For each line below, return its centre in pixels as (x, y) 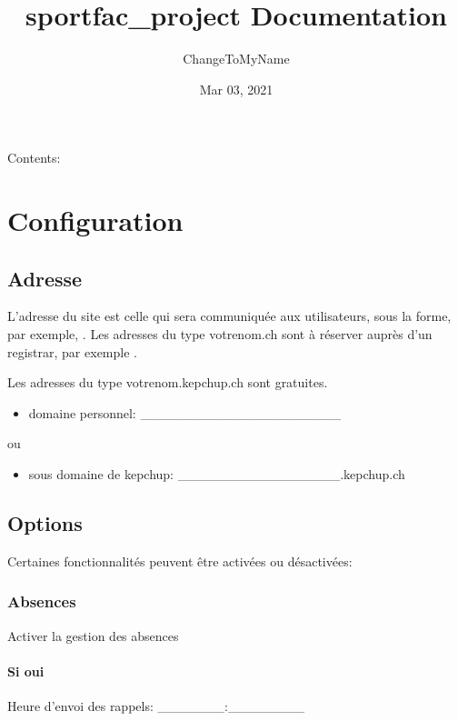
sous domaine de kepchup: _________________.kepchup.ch (217, 474)
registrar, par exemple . (72, 351)
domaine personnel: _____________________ (184, 412)
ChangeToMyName (236, 59)
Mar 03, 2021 (236, 89)
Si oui (26, 671)
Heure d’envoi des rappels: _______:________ (156, 706)
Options (45, 523)
